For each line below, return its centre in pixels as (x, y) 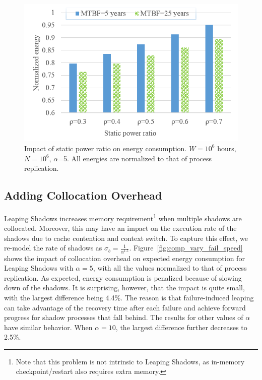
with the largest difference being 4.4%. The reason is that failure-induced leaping (129, 297)
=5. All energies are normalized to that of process (135, 158)
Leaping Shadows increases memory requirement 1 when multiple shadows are (123, 217)
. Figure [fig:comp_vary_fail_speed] (186, 248)
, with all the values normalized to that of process (170, 268)
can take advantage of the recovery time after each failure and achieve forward (125, 307)
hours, (227, 148)
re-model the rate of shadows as (53, 248)
